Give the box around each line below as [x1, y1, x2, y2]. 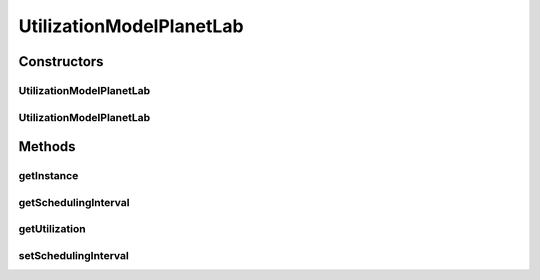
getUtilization [18, 222, 86, 236]
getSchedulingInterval [18, 195, 130, 209]
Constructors [18, 53, 104, 70]
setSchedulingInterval [18, 248, 129, 262]
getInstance [18, 169, 79, 183]
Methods [18, 138, 76, 155]
